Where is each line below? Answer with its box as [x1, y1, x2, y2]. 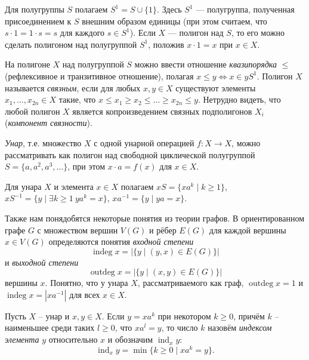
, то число [161, 321, 198, 334]
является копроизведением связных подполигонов [72, 104, 252, 117]
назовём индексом [208, 321, 272, 334]
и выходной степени [5, 256, 79, 268]
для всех [69, 288, 100, 300]
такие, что [58, 93, 96, 106]
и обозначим [107, 333, 153, 346]
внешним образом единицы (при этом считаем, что [82, 14, 267, 27]
